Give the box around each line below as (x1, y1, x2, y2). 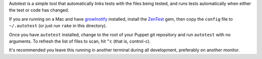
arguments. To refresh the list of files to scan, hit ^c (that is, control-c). (9, 38, 151, 44)
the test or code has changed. (9, 7, 69, 13)
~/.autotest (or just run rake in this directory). (9, 23, 107, 29)
